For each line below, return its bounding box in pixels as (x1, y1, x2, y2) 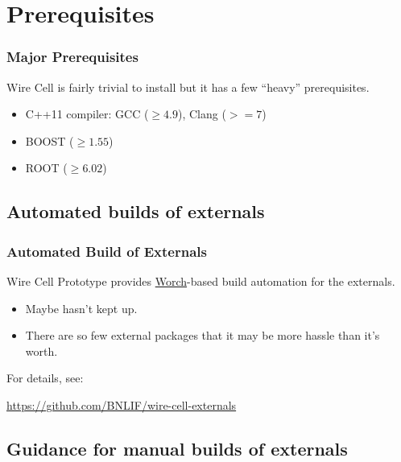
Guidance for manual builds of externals (6, 435, 348, 460)
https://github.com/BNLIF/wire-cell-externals (6, 396, 237, 413)
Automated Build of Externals (6, 241, 207, 261)
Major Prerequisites (6, 47, 138, 67)
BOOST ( (25, 132, 74, 149)
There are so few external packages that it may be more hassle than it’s (25, 327, 380, 344)
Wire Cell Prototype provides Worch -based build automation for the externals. (6, 272, 395, 289)
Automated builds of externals (6, 199, 265, 224)
